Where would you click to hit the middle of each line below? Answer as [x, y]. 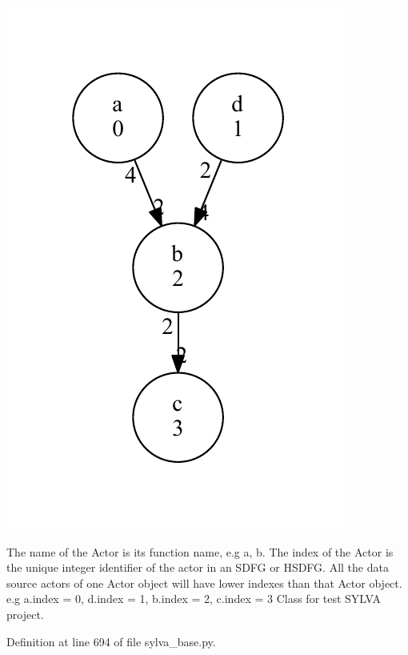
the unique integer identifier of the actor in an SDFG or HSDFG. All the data [198, 567]
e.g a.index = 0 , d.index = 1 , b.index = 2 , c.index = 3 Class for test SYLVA [194, 599]
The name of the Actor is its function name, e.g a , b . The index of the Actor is [200, 551]
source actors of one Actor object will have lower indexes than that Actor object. [204, 583]
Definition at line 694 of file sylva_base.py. [111, 641]
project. [25, 614]
